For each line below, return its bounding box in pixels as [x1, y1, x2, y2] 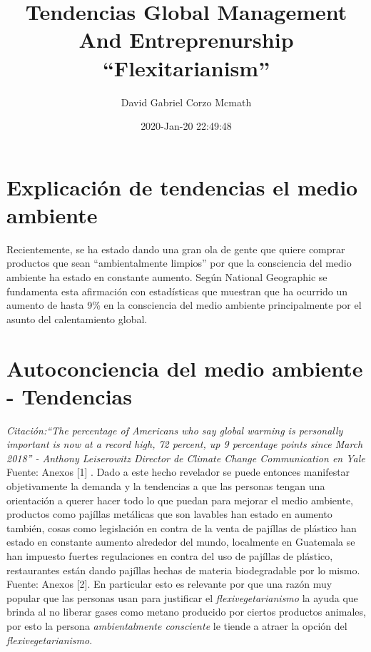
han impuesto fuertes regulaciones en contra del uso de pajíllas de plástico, [6, 549, 333, 564]
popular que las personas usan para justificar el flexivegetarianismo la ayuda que [6, 590, 358, 605]
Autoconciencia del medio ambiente [6, 353, 363, 382]
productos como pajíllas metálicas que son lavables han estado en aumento [6, 506, 332, 521]
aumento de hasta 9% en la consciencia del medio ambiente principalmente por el [6, 297, 362, 312]
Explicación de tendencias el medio [6, 172, 358, 201]
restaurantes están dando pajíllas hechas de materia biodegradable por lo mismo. [6, 562, 360, 577]
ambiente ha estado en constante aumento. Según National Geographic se [6, 270, 327, 284]
